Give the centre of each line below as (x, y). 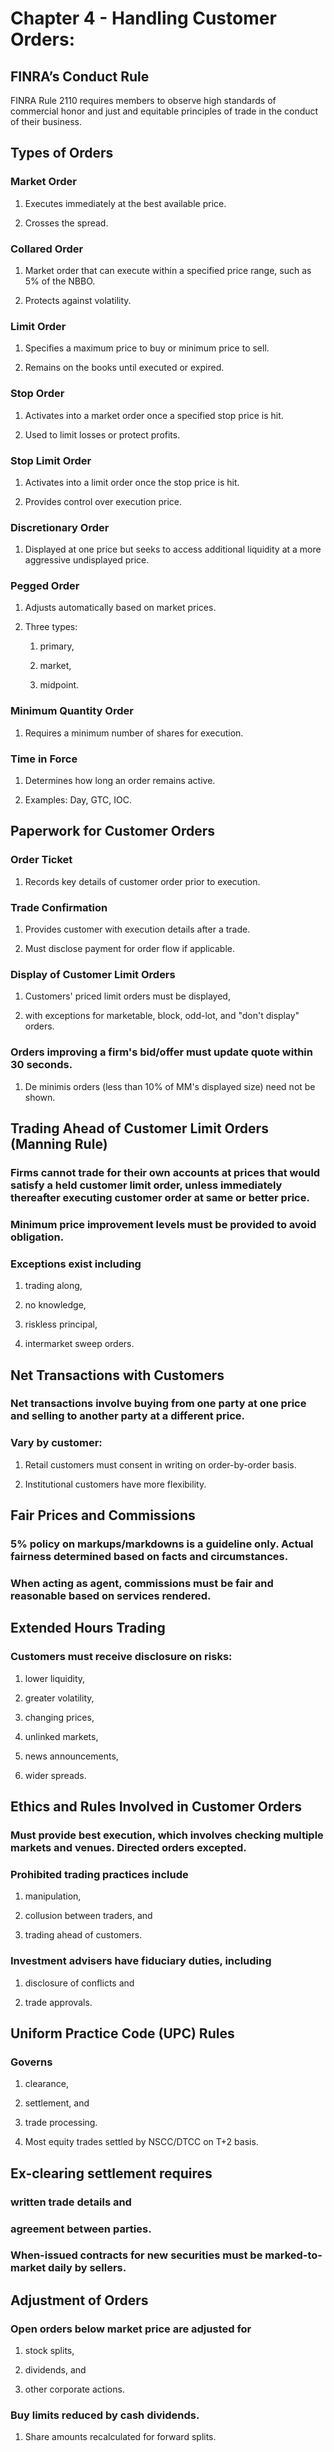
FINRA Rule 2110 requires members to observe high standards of (143, 100)
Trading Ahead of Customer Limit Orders (139, 1128)
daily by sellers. (87, 2268)
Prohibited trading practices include (99, 1874)
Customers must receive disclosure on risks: (121, 1657)
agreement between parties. (81, 2229)
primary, (57, 646)
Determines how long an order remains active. (120, 781)
